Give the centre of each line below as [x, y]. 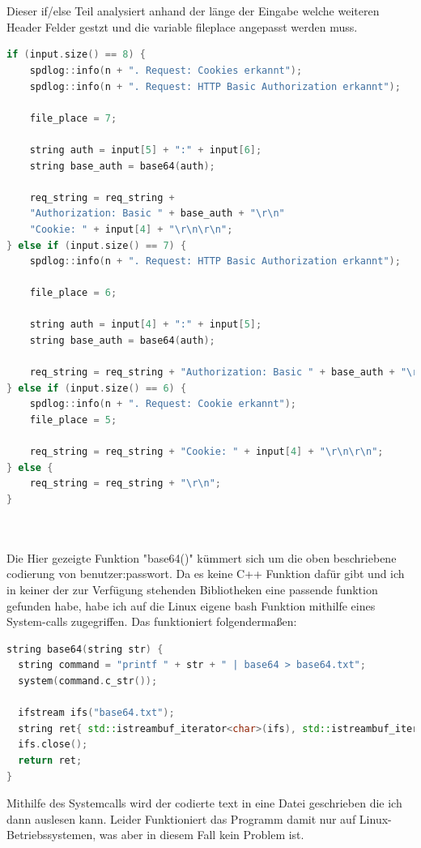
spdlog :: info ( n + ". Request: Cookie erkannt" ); [163, 404]
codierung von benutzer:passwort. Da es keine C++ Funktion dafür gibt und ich [206, 574]
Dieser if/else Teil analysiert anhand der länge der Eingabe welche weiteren [193, 11]
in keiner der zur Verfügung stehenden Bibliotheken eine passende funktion [192, 589]
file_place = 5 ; [73, 420]
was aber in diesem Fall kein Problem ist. [202, 835]
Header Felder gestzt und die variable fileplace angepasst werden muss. [182, 26]
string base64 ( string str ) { [85, 649]
